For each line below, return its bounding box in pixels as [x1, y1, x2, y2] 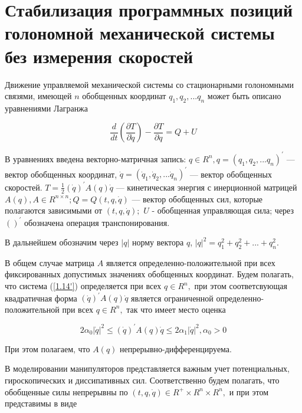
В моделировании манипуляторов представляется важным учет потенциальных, [5, 362, 290, 375]
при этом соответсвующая [194, 280, 287, 292]
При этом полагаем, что [5, 342, 90, 355]
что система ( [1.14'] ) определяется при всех [5, 280, 162, 292]
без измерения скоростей [5, 44, 193, 68]
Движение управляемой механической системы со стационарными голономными [5, 78, 294, 90]
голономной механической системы [5, 21, 275, 45]
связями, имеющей [5, 90, 72, 102]
